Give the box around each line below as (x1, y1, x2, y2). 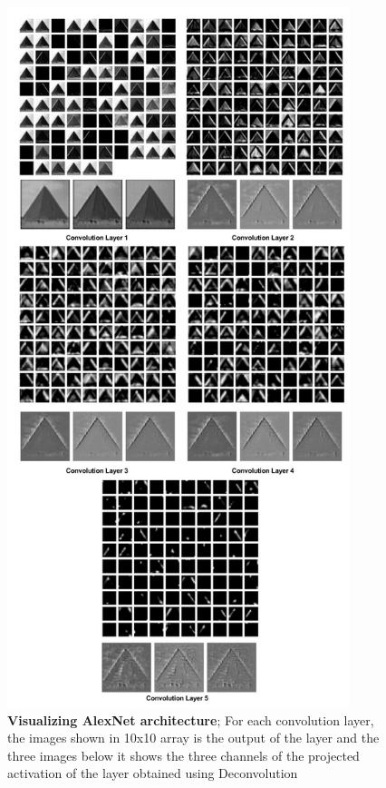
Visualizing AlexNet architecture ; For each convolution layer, (7, 710, 374, 729)
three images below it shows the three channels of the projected (7, 745, 360, 764)
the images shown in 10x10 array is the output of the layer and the (7, 728, 380, 747)
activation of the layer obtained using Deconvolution (7, 763, 298, 783)
